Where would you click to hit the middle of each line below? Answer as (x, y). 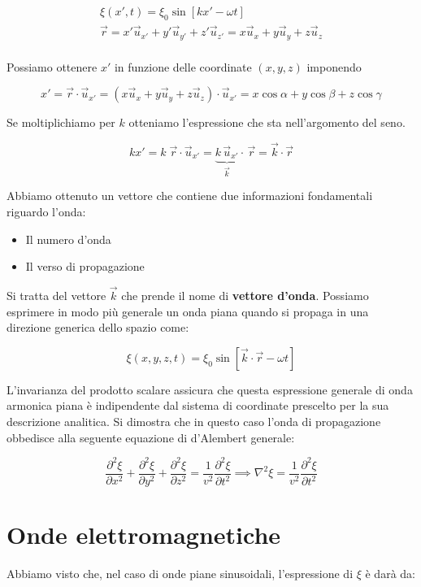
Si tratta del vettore (56, 296)
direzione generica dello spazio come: (98, 327)
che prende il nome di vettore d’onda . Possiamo (245, 296)
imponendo (334, 66)
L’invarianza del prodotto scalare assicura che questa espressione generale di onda (210, 389)
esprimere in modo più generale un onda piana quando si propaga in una (188, 311)
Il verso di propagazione (85, 266)
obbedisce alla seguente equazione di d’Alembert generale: (151, 437)
